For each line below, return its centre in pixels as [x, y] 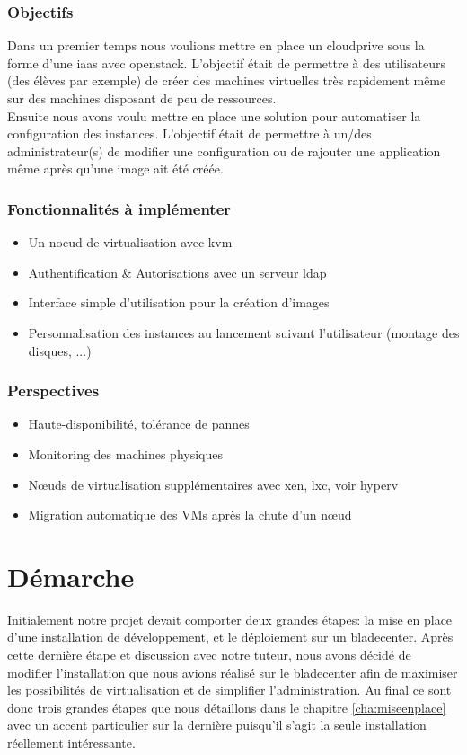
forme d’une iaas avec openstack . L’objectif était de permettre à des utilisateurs [227, 62]
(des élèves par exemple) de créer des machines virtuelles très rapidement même [227, 80]
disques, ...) [60, 350]
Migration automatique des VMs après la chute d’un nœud [190, 515]
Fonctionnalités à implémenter [119, 208]
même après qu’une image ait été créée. [115, 169]
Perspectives [53, 391]
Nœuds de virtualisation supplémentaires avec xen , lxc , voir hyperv [213, 484]
